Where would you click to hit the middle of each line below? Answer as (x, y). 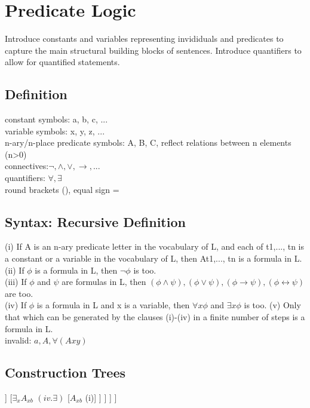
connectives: (27, 166)
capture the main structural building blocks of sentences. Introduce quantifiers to (153, 50)
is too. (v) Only (272, 305)
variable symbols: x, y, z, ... (55, 131)
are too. (19, 293)
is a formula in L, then (76, 270)
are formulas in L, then (104, 282)
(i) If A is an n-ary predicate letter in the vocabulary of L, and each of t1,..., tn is (155, 246)
